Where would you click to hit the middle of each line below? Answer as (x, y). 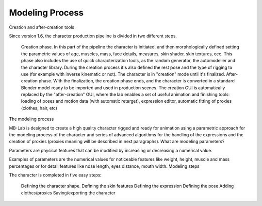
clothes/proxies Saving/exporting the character (68, 193)
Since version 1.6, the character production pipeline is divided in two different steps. (93, 36)
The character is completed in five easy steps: (55, 175)
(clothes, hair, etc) (39, 108)
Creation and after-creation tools (42, 27)
